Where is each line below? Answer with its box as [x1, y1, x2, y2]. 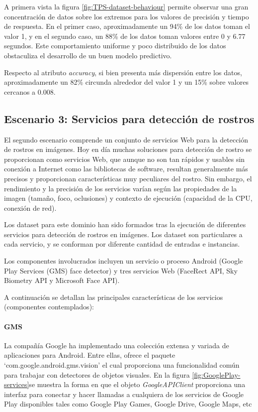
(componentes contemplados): [4, 301, 94, 312]
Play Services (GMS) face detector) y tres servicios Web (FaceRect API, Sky [4, 265, 238, 275]
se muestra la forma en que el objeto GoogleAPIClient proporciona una [29, 379, 246, 390]
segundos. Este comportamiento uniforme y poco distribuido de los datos [4, 40, 226, 51]
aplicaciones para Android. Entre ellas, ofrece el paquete [4, 350, 175, 360]
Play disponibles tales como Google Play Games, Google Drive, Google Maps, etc [4, 399, 252, 409]
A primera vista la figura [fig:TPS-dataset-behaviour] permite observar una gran [4, 1, 249, 11]
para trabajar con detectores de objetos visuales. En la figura [4, 369, 190, 380]
